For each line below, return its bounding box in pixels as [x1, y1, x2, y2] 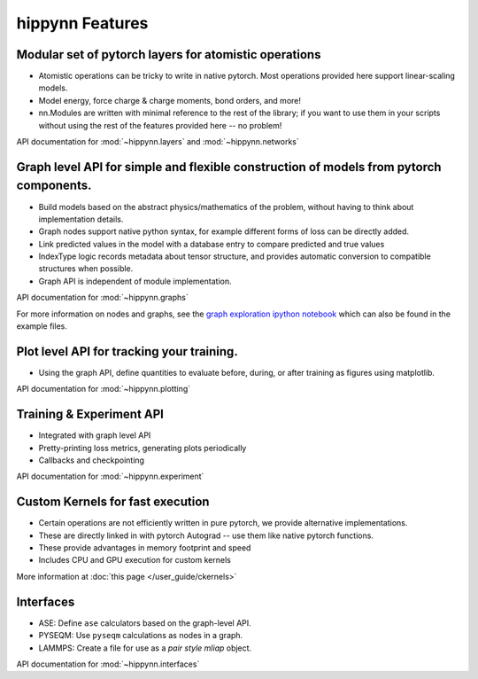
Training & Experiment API [16, 407, 164, 422]
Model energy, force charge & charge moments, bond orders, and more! [38, 95, 301, 105]
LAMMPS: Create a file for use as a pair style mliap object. [38, 643, 252, 653]
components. [16, 178, 92, 193]
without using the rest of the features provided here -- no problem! [38, 120, 282, 130]
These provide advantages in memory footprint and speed [38, 542, 251, 553]
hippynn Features [16, 13, 149, 33]
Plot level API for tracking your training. [16, 344, 238, 359]
